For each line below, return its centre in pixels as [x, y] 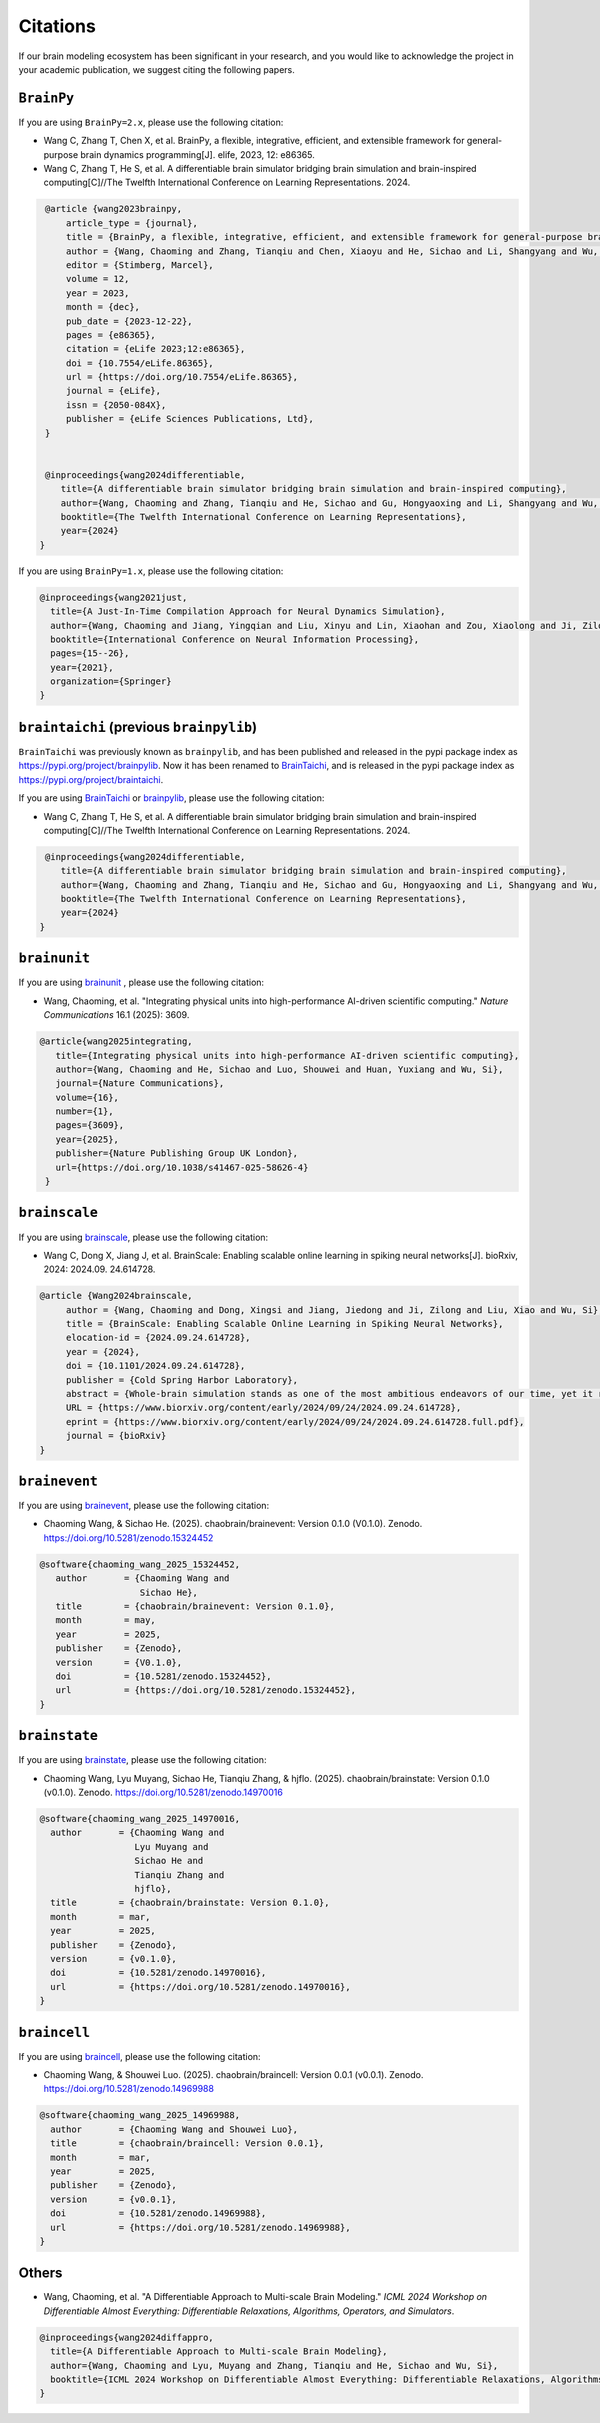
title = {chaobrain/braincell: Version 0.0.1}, [187, 2143]
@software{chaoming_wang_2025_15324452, [139, 1564]
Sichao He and [169, 1861]
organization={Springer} [111, 681]
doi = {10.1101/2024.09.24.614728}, [155, 1366]
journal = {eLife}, [113, 391]
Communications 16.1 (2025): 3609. [116, 1015]
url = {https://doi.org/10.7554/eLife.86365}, [182, 377]
